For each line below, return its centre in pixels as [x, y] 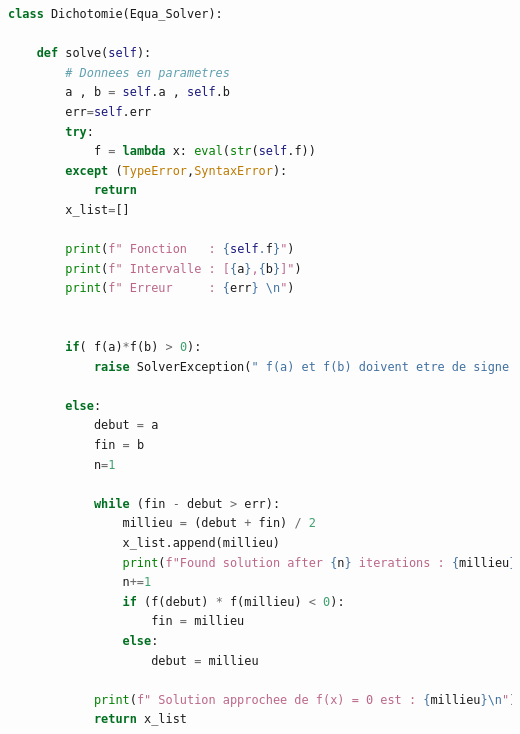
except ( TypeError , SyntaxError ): [176, 170]
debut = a [126, 425]
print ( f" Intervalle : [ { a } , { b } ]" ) [183, 268]
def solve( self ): [94, 53]
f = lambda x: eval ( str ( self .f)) [204, 151]
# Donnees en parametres [147, 72]
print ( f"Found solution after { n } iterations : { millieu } [319, 562]
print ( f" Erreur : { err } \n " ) [180, 288]
